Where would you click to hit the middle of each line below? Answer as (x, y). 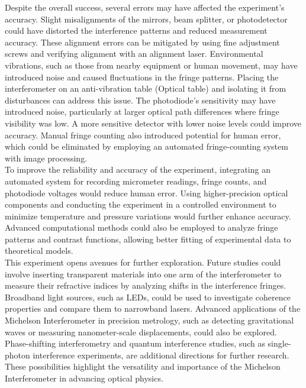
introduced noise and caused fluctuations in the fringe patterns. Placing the (142, 77)
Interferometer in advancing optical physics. (84, 378)
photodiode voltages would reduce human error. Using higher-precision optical (146, 193)
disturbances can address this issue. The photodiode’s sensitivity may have (140, 100)
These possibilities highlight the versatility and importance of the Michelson (143, 366)
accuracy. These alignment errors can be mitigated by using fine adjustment (142, 42)
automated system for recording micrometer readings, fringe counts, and (136, 181)
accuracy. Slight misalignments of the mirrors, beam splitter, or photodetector (146, 19)
